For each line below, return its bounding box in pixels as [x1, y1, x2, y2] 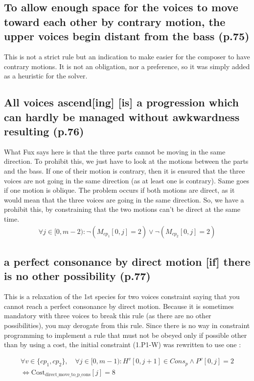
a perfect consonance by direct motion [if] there [4, 254, 251, 269]
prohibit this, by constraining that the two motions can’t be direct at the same [4, 204, 241, 214]
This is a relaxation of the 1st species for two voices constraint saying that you [4, 291, 240, 302]
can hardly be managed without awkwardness [4, 109, 240, 124]
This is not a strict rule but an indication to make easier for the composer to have [4, 51, 250, 61]
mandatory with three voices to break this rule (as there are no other [4, 310, 211, 321]
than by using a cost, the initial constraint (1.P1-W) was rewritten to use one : [4, 339, 241, 350]
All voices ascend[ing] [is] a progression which [4, 95, 239, 110]
